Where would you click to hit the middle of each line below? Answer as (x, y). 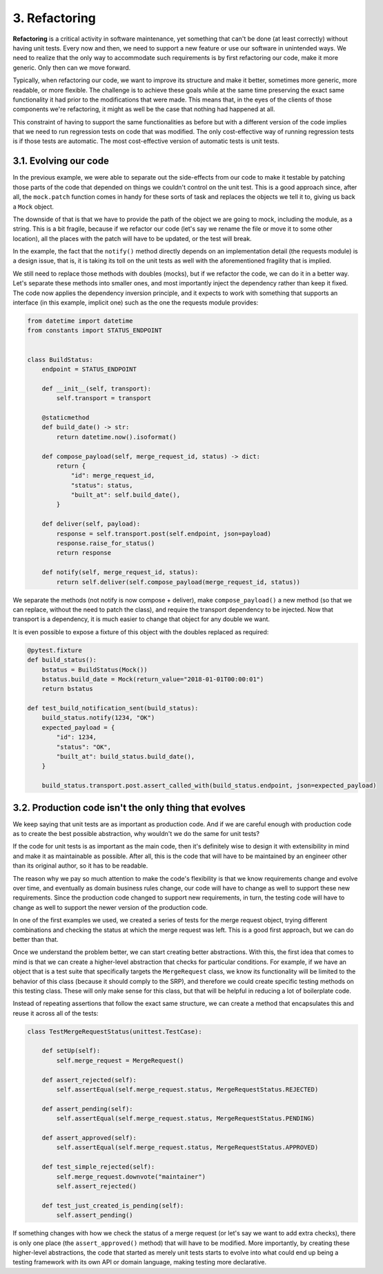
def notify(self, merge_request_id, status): (120, 572)
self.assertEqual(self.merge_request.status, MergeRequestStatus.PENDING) (186, 1119)
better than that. (36, 939)
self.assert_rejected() (97, 1186)
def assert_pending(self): (88, 1109)
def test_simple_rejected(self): (98, 1167)
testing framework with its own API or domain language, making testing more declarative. (140, 1262)
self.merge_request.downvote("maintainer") (131, 1177)
